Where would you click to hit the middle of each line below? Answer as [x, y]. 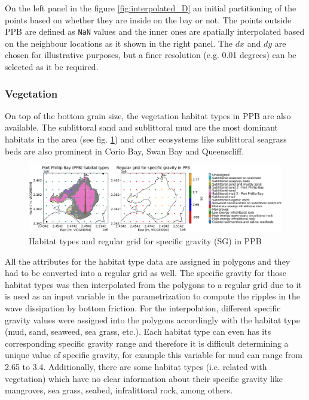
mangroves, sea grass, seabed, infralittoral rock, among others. [119, 390]
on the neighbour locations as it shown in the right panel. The [119, 43]
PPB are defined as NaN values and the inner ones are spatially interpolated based [155, 31]
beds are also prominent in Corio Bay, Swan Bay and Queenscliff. [125, 151]
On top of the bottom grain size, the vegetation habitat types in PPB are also [148, 115]
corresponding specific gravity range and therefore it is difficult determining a [147, 343]
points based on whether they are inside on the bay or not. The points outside [148, 19]
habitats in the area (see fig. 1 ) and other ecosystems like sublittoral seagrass [146, 139]
